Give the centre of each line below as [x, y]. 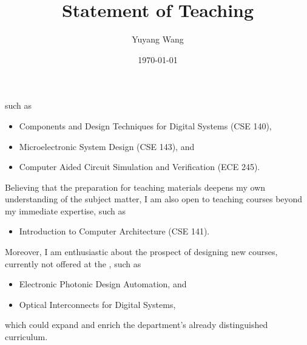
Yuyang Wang [158, 39]
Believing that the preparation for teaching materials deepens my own [135, 187]
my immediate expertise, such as [65, 210]
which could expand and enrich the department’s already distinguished [137, 325]
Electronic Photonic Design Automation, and [103, 284]
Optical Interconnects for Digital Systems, [97, 304]
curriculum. [26, 337]
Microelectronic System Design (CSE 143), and [107, 146]
